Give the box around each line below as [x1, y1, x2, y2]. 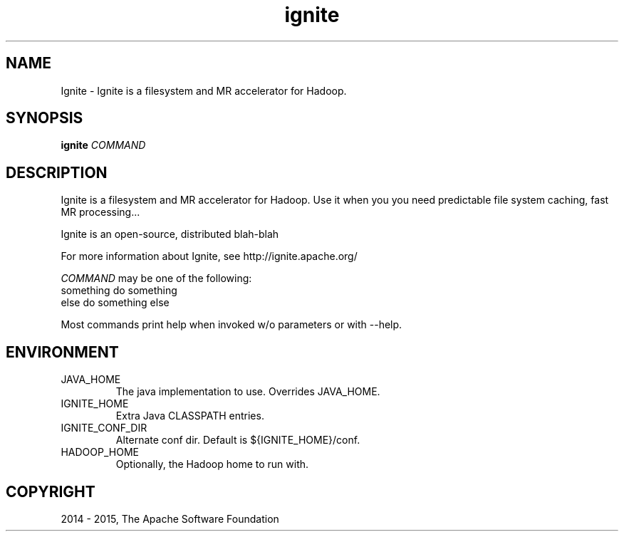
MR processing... [61, 206, 140, 219]
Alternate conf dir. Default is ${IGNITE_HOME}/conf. [115, 434, 360, 447]
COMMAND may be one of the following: [61, 272, 252, 285]
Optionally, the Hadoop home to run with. [115, 458, 309, 471]
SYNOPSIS [6, 109, 83, 127]
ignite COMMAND [61, 139, 146, 152]
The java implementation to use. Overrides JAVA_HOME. [115, 385, 380, 398]
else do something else [61, 296, 170, 309]
